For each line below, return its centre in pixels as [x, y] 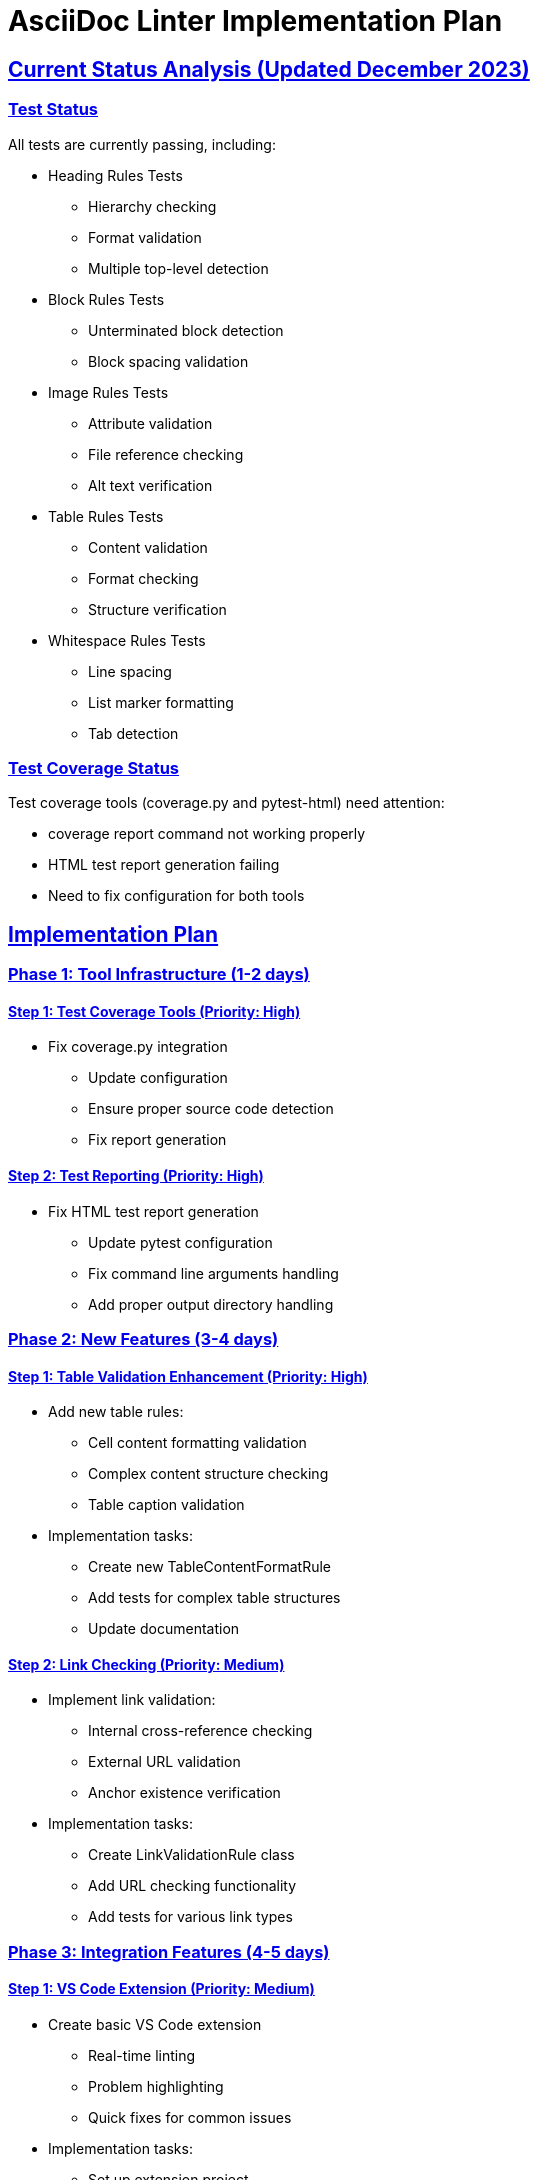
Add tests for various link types [190, 1917]
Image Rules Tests [108, 392]
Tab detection [133, 733]
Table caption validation [166, 1505]
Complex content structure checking [208, 1474]
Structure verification [157, 609]
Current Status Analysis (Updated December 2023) [269, 69]
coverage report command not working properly [207, 834]
